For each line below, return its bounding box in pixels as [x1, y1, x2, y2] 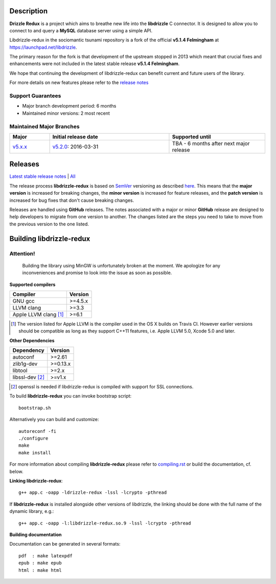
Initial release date [52, 133, 98, 140]
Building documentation [9, 531, 62, 537]
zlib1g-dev [12, 360, 38, 367]
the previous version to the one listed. [9, 221, 89, 227]
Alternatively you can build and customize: [9, 416, 99, 423]
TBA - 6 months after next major [172, 140, 250, 147]
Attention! [9, 250, 35, 257]
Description [9, 7, 48, 15]
